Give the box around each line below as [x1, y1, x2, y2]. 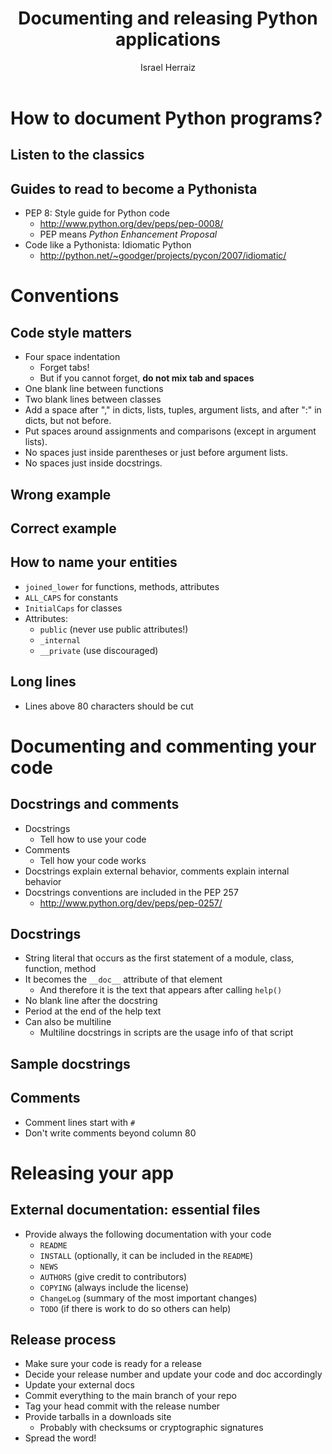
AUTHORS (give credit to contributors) [39, 1270, 188, 1282]
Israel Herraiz [139, 61, 197, 73]
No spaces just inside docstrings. [24, 457, 163, 469]
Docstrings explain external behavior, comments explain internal [24, 865, 290, 877]
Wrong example [10, 486, 112, 503]
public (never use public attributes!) [39, 623, 189, 635]
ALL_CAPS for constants [24, 591, 119, 603]
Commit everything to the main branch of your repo [24, 1390, 237, 1402]
